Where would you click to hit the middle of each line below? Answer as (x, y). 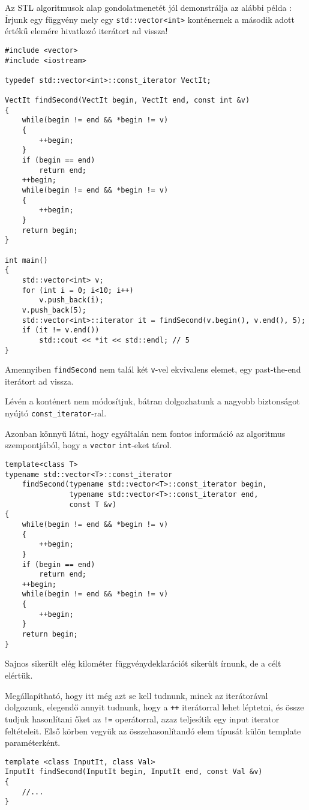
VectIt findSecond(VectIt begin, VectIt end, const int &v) (127, 100)
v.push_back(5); (54, 310)
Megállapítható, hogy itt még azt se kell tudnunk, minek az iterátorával (136, 695)
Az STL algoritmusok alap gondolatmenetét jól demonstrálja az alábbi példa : (148, 7)
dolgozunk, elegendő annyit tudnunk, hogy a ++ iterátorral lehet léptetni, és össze (154, 707)
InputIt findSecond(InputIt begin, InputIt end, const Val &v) (134, 772)
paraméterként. (33, 742)
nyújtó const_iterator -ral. (56, 413)
